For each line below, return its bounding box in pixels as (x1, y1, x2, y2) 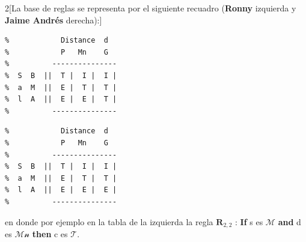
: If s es (235, 215, 263, 228)
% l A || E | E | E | (5, 186, 117, 195)
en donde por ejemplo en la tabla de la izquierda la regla (5, 215, 213, 228)
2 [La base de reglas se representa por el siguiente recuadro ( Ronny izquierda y (5, 2, 296, 14)
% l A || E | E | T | (5, 95, 117, 104)
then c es (32, 227, 68, 240)
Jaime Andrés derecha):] (5, 13, 102, 26)
